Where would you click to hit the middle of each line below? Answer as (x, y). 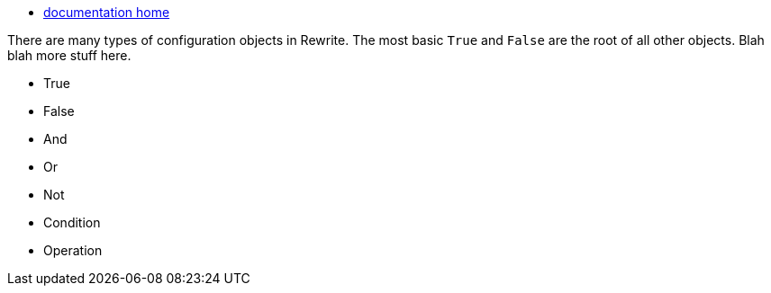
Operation (73, 250)
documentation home (107, 12)
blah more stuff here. (69, 55)
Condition (72, 222)
